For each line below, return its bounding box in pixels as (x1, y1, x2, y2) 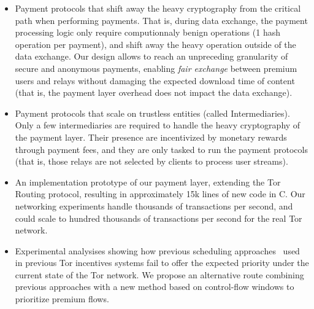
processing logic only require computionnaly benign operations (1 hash (15, 26, 280, 39)
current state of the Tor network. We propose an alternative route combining (15, 268, 304, 281)
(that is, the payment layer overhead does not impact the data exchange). (15, 86, 293, 99)
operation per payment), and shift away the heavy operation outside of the (15, 37, 296, 50)
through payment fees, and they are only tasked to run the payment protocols (15, 143, 308, 155)
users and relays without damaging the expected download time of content (15, 74, 295, 87)
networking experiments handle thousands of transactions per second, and (15, 199, 293, 212)
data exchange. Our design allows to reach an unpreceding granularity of (15, 50, 288, 63)
